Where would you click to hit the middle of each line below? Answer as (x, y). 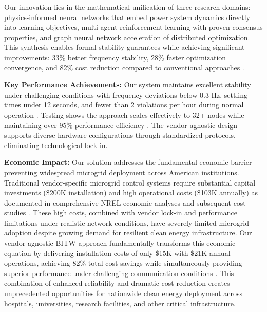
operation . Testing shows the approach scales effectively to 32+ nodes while (124, 114)
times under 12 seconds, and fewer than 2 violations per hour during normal (124, 105)
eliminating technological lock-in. (56, 145)
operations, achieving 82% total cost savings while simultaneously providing (123, 263)
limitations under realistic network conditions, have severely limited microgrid (127, 222)
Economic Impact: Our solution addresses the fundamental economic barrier (128, 162)
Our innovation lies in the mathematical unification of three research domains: (127, 7)
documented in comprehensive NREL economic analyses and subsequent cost (125, 202)
